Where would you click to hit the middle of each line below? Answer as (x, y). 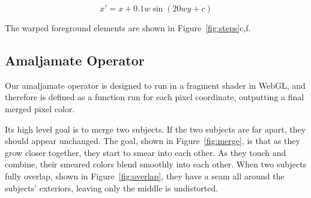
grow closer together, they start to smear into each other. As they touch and (146, 152)
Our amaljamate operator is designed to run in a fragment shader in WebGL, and (155, 85)
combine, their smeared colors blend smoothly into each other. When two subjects (156, 164)
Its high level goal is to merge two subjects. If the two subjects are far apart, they (155, 129)
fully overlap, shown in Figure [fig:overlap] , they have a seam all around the (145, 175)
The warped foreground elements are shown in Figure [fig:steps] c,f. (128, 28)
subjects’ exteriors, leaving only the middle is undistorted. (112, 187)
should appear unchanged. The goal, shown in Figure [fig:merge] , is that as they (152, 141)
